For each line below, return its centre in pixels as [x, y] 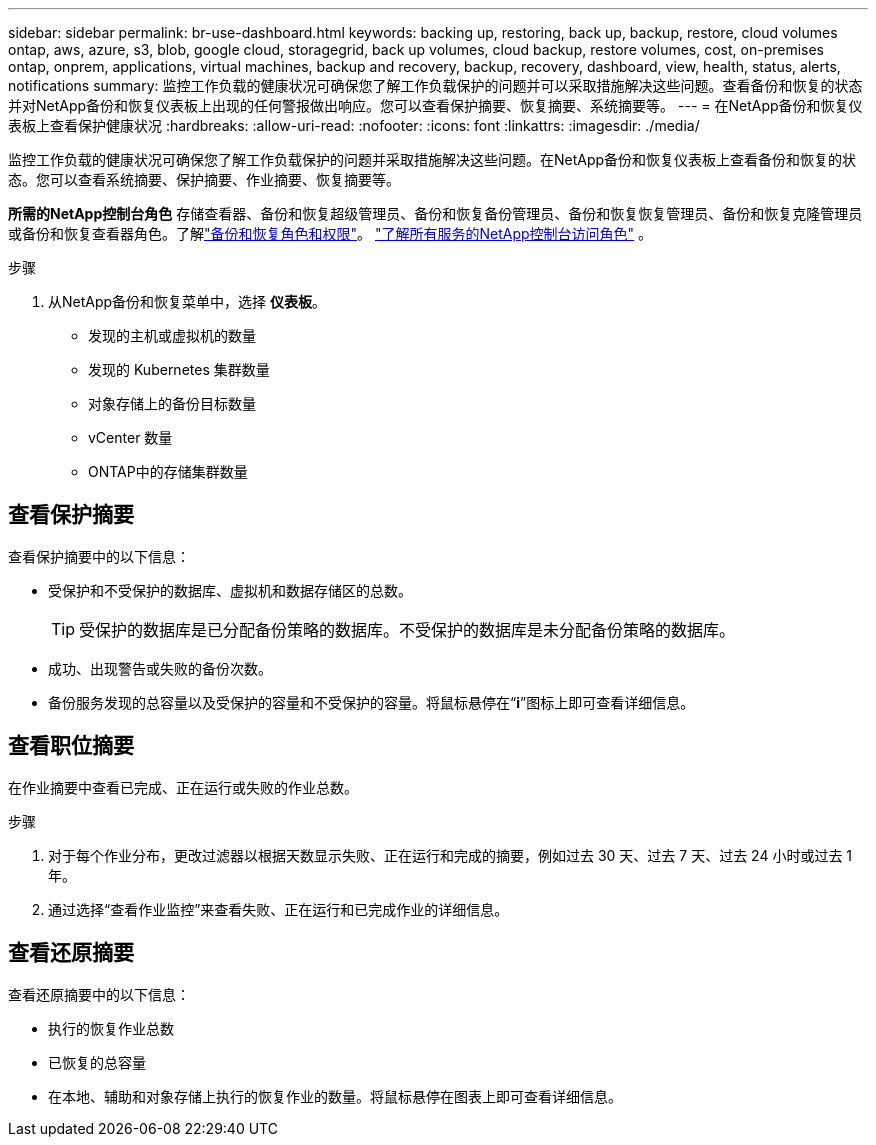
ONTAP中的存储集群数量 [168, 471]
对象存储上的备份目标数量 [172, 403]
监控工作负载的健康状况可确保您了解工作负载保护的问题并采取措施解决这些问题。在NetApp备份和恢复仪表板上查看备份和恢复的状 [432, 159]
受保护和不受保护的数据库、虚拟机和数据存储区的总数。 [230, 590]
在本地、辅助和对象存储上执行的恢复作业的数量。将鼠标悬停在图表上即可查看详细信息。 [335, 1096]
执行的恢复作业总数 [111, 1028]
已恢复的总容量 [97, 1062]
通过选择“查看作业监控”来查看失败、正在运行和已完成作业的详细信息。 [278, 909]
